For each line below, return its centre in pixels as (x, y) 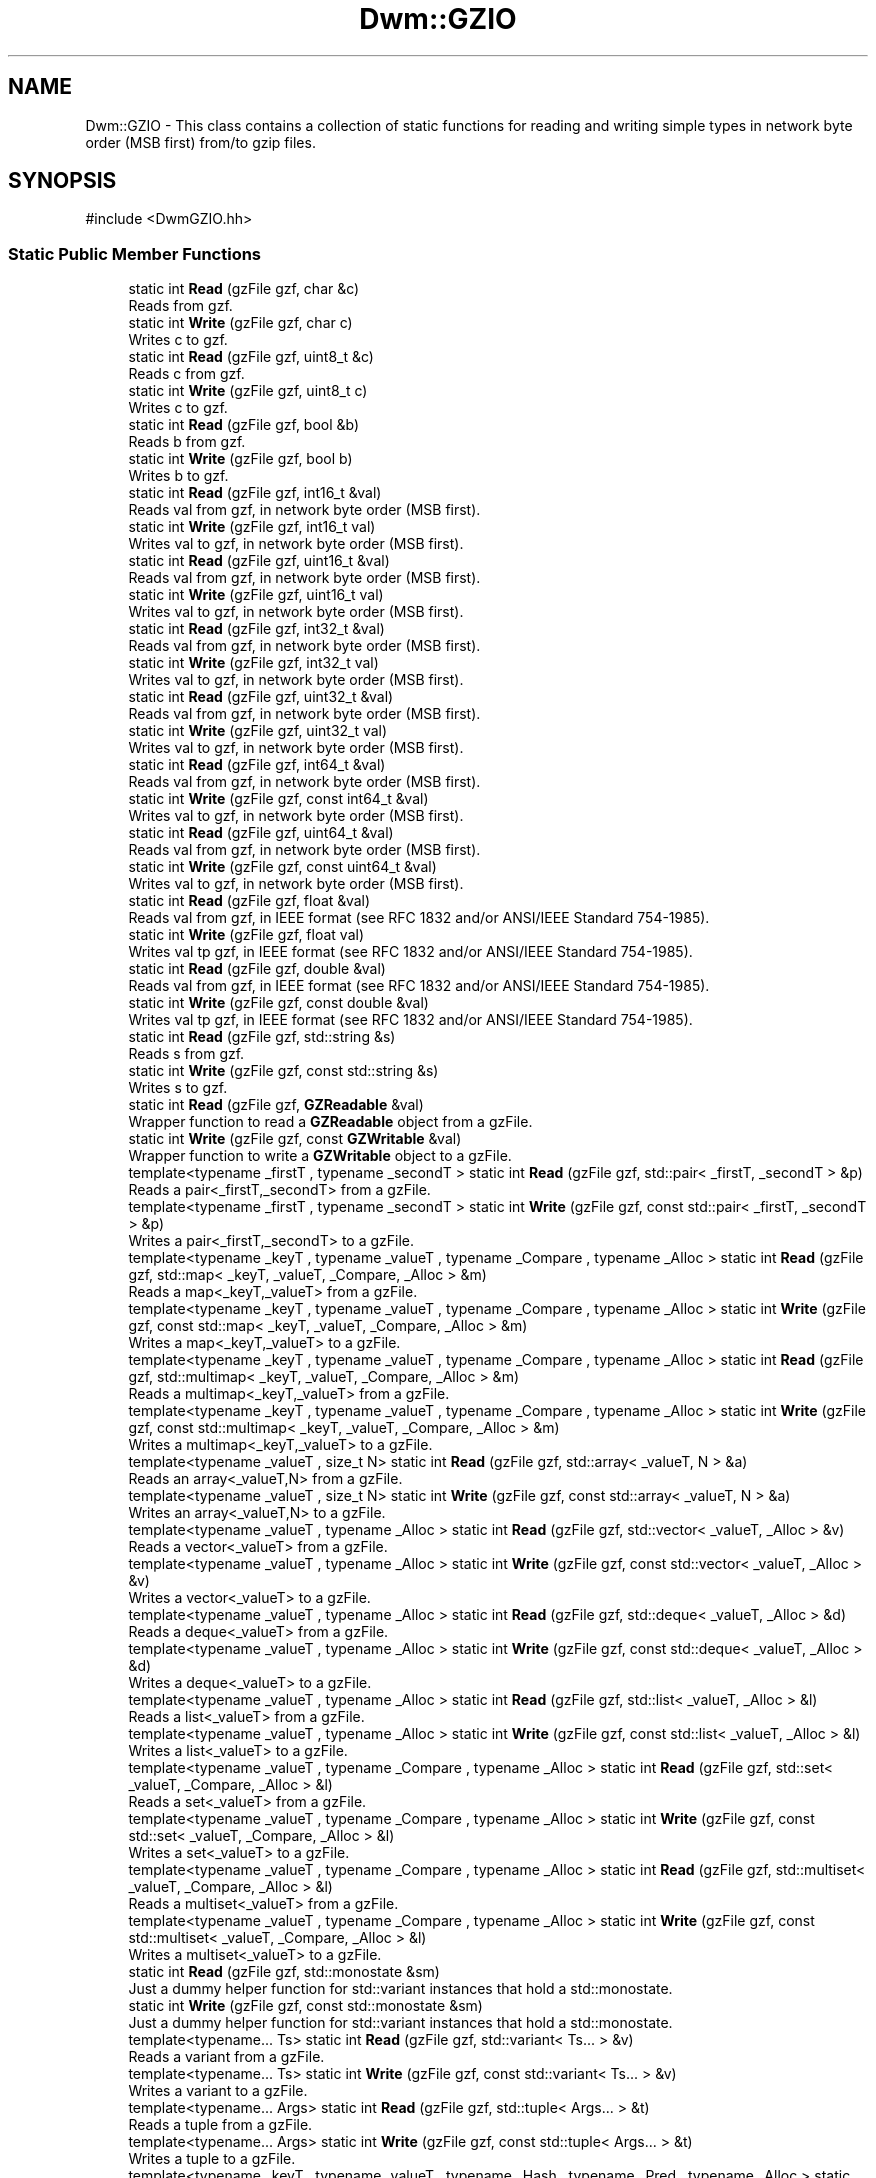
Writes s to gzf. (178, 1088)
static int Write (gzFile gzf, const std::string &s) (283, 1071)
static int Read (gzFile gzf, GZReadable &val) (276, 1105)
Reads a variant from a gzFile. (226, 2057)
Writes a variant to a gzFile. (218, 2091)
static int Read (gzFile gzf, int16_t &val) (255, 493)
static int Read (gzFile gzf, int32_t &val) (256, 629)
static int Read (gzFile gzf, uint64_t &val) (261, 833)
